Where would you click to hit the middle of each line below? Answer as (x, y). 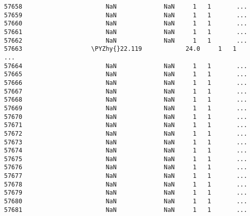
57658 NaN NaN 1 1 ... (126, 7)
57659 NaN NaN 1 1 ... (126, 15)
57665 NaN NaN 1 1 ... (126, 74)
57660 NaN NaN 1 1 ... (126, 24)
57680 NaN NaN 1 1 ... (126, 202)
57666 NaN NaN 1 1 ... (126, 83)
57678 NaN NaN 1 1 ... (126, 184)
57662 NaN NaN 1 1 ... (126, 40)
